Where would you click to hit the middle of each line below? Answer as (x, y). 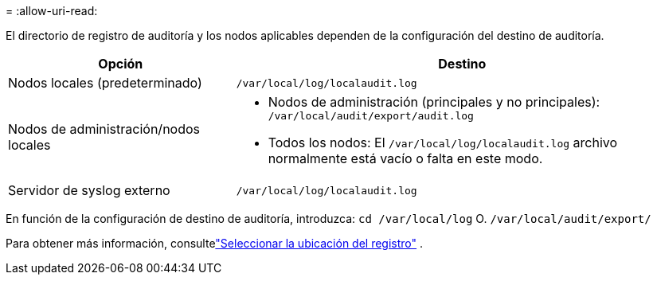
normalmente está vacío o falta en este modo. (405, 158)
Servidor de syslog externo (89, 190)
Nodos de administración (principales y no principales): (434, 102)
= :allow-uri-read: (52, 11)
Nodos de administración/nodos (104, 129)
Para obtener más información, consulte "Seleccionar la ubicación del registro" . (215, 243)
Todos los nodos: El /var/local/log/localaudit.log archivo (443, 142)
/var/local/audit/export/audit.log (371, 116)
